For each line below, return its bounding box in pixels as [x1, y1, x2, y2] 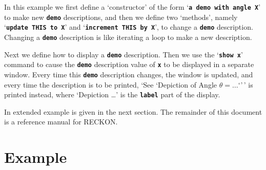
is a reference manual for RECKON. [4, 116, 118, 127]
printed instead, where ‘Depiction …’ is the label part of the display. [4, 89, 220, 100]
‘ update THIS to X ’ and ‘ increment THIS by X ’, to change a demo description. [4, 22, 253, 32]
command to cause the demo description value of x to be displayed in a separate [4, 59, 254, 70]
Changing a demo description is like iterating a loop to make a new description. [4, 31, 252, 42]
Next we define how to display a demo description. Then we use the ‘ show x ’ [4, 49, 243, 59]
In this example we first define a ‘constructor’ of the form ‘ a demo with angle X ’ [4, 2, 261, 12]
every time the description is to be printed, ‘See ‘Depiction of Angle [4, 79, 217, 90]
